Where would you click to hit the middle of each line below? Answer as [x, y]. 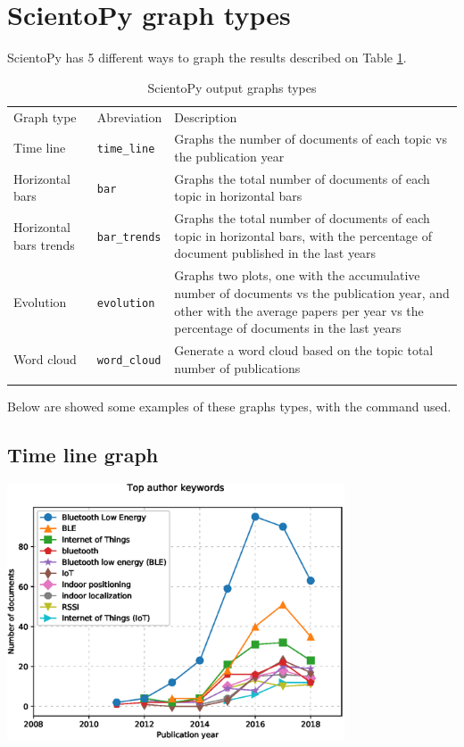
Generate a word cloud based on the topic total [304, 349]
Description [206, 116]
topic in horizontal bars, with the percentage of [303, 235]
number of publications [237, 367]
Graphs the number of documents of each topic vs [311, 139]
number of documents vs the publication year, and [312, 292]
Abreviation [129, 116]
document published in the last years [275, 253]
